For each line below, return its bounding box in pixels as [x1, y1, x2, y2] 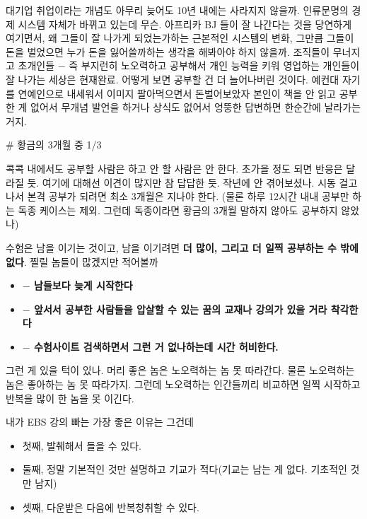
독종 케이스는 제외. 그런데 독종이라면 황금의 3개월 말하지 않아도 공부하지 [18, 202, 338, 217]
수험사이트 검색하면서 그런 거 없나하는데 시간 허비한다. [34, 339, 279, 354]
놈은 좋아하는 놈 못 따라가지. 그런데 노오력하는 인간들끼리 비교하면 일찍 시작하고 [6, 377, 361, 392]
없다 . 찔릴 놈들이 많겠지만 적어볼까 [6, 254, 158, 269]
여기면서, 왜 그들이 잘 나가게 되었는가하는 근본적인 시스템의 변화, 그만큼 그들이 [6, 30, 354, 45]
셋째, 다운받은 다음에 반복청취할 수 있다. [22, 499, 199, 514]
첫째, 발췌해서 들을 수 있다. [22, 438, 141, 453]
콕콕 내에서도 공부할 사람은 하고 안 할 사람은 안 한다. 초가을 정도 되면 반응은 [6, 161, 343, 175]
